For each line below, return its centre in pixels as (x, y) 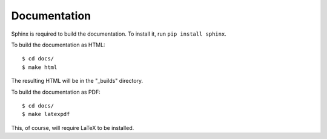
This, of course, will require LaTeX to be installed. (73, 128)
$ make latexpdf (46, 114)
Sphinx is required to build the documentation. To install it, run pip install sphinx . (119, 34)
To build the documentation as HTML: (58, 45)
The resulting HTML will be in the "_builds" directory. (77, 81)
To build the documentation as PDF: (56, 92)
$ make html (40, 67)
